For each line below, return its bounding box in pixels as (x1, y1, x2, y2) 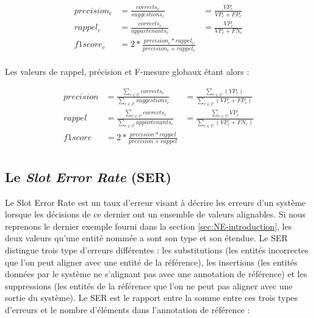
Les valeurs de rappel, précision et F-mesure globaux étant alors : (5, 65, 250, 77)
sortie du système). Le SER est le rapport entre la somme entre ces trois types (5, 291, 298, 304)
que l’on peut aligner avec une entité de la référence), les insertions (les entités (5, 255, 298, 268)
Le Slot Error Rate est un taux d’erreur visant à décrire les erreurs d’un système (5, 196, 306, 208)
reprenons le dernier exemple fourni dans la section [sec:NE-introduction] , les (5, 219, 292, 232)
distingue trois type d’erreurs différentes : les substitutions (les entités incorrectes (5, 243, 309, 256)
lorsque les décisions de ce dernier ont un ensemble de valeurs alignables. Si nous (5, 208, 306, 221)
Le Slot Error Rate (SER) (5, 167, 171, 186)
